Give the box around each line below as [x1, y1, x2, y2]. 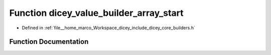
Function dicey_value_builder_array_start [9, 7, 184, 18]
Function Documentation [9, 38, 89, 46]
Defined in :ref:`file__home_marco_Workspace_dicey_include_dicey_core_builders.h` [22, 25, 195, 31]
